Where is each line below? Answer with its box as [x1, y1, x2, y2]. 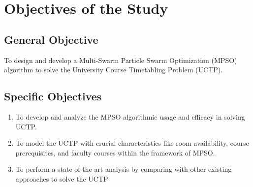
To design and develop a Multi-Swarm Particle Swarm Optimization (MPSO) [4, 55, 237, 65]
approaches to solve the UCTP [15, 173, 108, 184]
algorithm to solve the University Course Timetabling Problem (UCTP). [4, 64, 223, 75]
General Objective [4, 31, 98, 47]
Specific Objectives [4, 89, 102, 104]
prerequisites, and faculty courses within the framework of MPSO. [15, 147, 215, 157]
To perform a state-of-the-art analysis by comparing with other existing [15, 164, 232, 174]
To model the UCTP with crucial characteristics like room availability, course [15, 138, 250, 148]
